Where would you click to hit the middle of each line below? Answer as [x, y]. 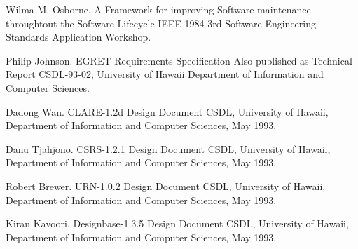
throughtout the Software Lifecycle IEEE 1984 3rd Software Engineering [161, 23]
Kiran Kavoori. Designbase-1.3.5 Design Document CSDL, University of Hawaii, [177, 223]
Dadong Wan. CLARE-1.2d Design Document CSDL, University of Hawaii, [167, 111]
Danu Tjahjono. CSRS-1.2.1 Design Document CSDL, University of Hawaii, [168, 148]
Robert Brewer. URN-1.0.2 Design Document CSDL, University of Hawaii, [166, 186]
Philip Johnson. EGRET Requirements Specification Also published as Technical [179, 60]
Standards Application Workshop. [78, 37]
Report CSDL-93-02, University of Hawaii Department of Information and [165, 74]
